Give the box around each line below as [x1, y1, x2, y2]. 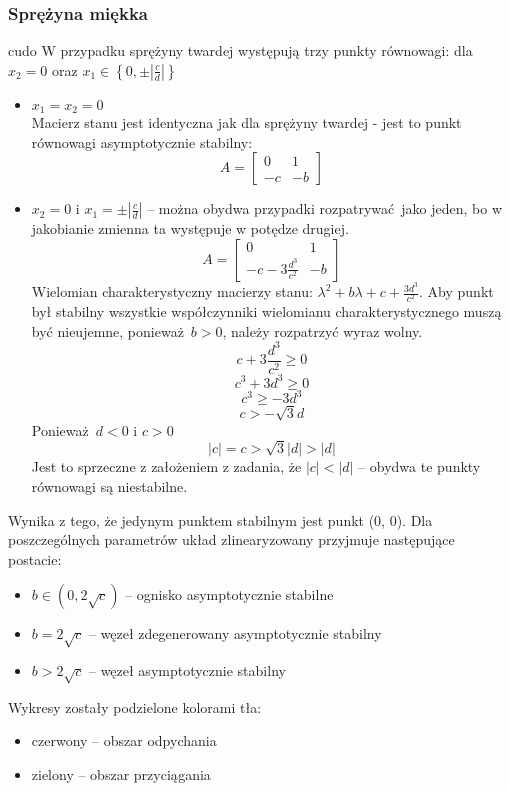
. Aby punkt [419, 281, 494, 302]
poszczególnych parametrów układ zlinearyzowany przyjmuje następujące [8, 529, 455, 550]
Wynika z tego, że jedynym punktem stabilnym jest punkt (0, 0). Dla [8, 509, 433, 530]
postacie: [8, 548, 62, 569]
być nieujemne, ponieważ [31, 320, 184, 341]
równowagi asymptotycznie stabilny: [31, 131, 253, 152]
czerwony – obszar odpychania [31, 730, 217, 751]
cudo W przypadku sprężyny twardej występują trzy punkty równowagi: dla [8, 40, 473, 61]
